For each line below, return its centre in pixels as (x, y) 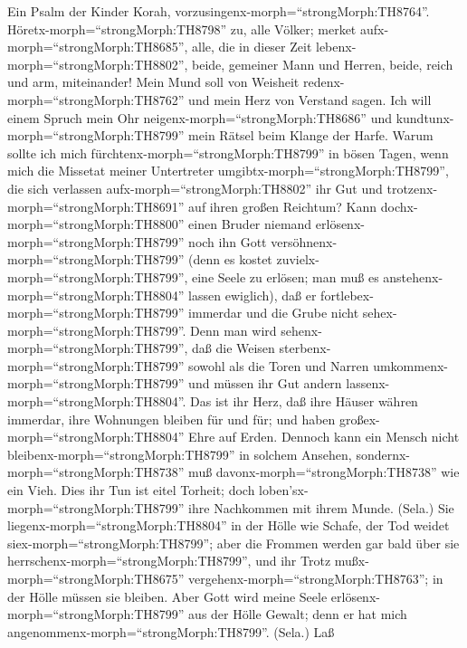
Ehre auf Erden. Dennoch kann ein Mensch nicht (324, 437)
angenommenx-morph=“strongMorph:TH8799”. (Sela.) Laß (171, 631)
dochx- (399, 206)
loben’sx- (284, 490)
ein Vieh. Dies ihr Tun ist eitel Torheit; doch (131, 490)
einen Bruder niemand (250, 224)
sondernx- (383, 454)
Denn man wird (233, 330)
